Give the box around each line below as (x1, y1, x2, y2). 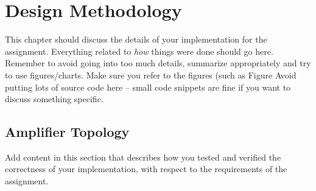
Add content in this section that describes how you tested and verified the (5, 150, 281, 163)
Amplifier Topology (5, 122, 130, 141)
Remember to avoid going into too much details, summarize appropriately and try (5, 57, 311, 69)
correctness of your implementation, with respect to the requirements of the (5, 162, 287, 175)
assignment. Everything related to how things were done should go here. (5, 44, 273, 57)
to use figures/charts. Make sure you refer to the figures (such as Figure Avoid (5, 68, 297, 81)
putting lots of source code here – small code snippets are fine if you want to (5, 80, 291, 93)
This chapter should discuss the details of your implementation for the (5, 33, 267, 46)
